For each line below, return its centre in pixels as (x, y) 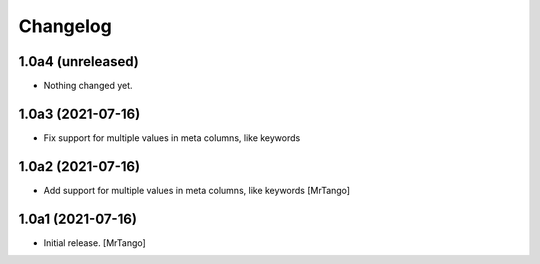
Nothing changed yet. (88, 86)
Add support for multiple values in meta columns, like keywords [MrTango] (196, 190)
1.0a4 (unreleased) (78, 61)
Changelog (65, 26)
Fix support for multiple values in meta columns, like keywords (172, 137)
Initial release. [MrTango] (95, 242)
